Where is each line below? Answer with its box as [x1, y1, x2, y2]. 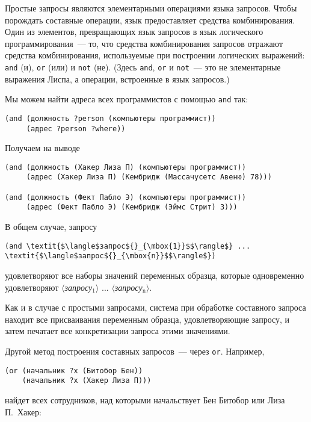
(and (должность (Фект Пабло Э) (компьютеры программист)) [5, 193, 246, 202]
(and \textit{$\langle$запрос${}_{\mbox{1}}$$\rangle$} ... [5, 241, 251, 250]
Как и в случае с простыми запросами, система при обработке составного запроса [5, 301, 306, 314]
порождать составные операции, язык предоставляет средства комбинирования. [5, 13, 295, 26]
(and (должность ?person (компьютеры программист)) [5, 114, 216, 123]
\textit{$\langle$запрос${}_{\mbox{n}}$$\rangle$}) [5, 252, 216, 261]
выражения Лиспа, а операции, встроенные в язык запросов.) [5, 72, 230, 85]
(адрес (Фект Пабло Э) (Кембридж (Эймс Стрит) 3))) [26, 203, 238, 212]
